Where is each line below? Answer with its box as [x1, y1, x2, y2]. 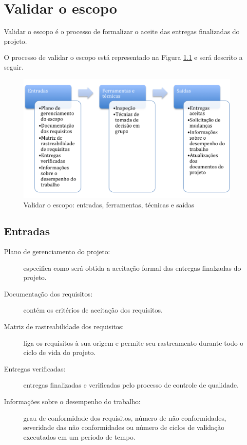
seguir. [4, 61, 23, 72]
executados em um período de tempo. [23, 431, 135, 442]
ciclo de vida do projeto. [23, 347, 96, 357]
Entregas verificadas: [4, 363, 66, 373]
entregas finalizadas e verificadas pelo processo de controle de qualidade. [23, 380, 239, 390]
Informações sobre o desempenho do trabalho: [4, 396, 141, 406]
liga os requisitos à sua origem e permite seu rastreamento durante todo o [23, 337, 244, 348]
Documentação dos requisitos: [4, 288, 93, 298]
